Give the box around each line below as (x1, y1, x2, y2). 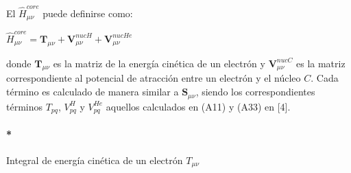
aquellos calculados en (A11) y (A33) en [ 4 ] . (106, 99, 291, 113)
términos (6, 99, 43, 113)
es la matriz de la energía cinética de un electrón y (53, 56, 265, 70)
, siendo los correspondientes (195, 84, 315, 99)
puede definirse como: (43, 5, 133, 20)
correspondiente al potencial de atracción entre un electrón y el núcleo (6, 71, 301, 85)
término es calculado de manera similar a (6, 84, 179, 99)
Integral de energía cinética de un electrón (6, 152, 183, 167)
